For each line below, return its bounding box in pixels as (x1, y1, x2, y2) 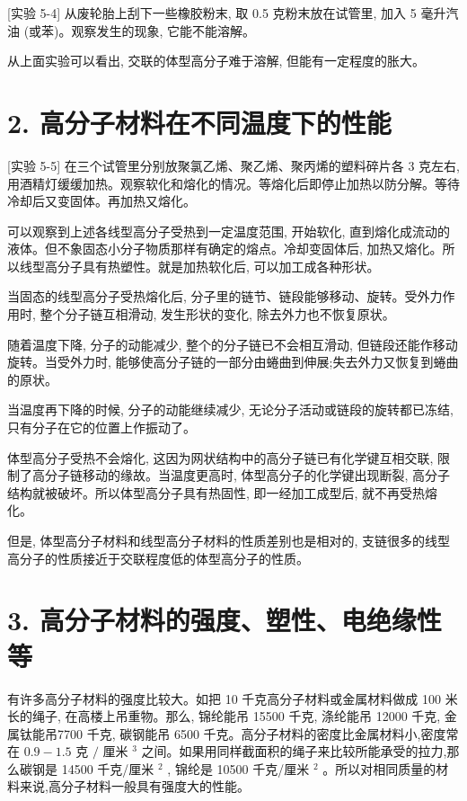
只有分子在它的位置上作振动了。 (7, 418, 196, 437)
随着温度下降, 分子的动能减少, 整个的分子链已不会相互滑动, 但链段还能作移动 (7, 334, 458, 353)
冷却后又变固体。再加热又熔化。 (7, 191, 196, 210)
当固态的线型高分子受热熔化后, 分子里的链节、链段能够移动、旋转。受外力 (7, 287, 443, 306)
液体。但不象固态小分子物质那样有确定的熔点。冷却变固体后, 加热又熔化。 (7, 239, 443, 258)
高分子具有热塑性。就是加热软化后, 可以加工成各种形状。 (44, 256, 380, 275)
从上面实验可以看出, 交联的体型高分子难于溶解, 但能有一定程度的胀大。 (7, 51, 426, 70)
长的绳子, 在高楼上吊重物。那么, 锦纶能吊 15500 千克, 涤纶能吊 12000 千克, (7, 707, 441, 725)
